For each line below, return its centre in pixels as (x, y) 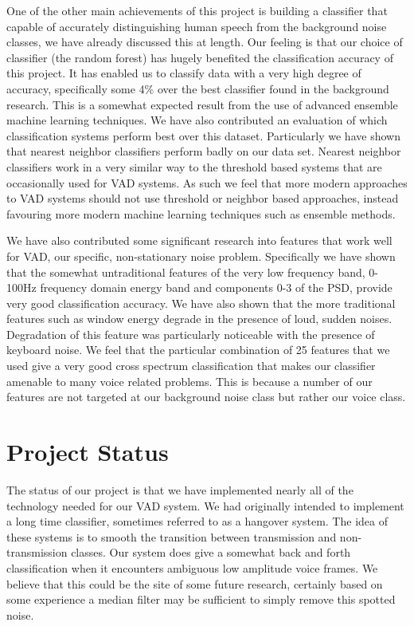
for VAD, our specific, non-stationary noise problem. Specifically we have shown (201, 256)
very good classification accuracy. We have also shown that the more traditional (201, 303)
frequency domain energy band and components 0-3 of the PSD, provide (216, 287)
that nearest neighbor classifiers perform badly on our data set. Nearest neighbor (204, 151)
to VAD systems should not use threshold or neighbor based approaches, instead (203, 198)
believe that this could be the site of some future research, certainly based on (195, 583)
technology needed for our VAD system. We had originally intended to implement (205, 505)
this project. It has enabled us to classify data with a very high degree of (184, 73)
